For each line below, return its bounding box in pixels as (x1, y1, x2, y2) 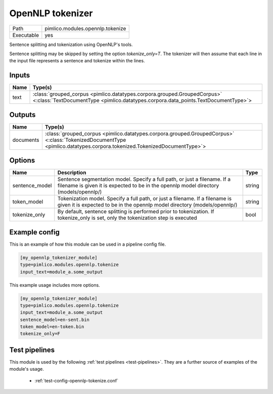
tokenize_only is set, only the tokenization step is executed (57, 214, 197, 221)
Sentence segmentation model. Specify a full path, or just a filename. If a (57, 176, 231, 183)
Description (57, 169, 86, 176)
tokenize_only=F (20, 331, 61, 337)
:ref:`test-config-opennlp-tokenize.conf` (34, 377, 119, 383)
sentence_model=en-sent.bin (20, 317, 89, 323)
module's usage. (9, 366, 44, 372)
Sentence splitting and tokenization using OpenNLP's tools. (9, 41, 133, 48)
